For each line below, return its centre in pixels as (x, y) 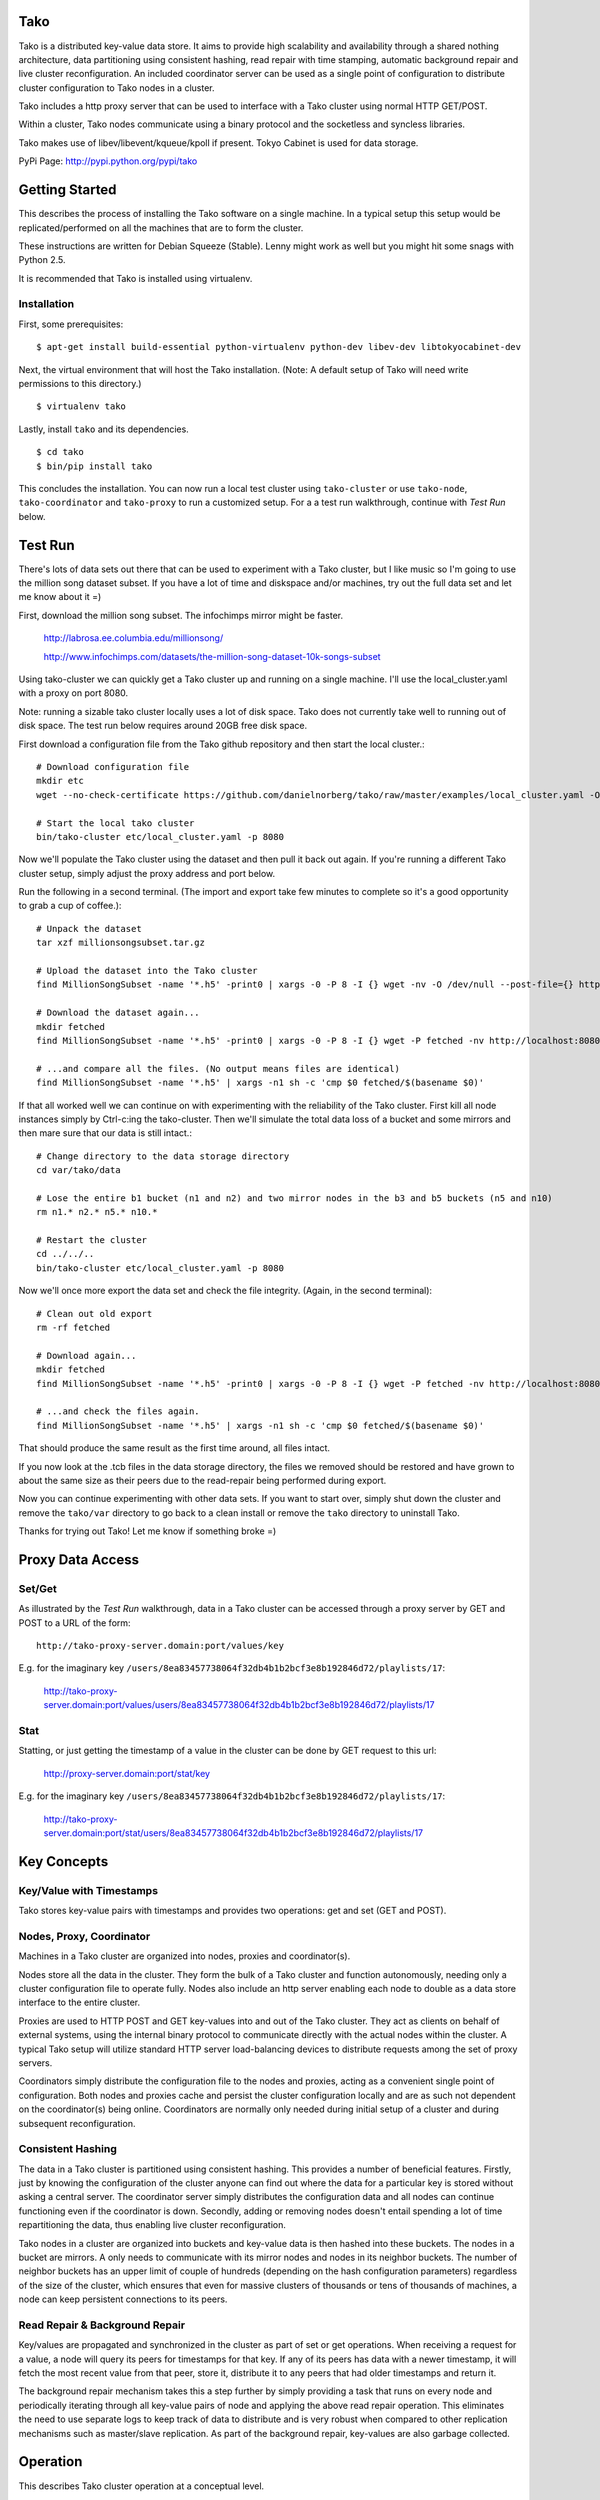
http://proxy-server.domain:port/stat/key (126, 1773)
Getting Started (67, 190)
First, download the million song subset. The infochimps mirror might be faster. (181, 615)
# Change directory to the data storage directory (163, 1156)
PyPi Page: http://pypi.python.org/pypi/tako (108, 161)
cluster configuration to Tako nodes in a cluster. (116, 87)
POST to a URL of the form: (74, 1622)
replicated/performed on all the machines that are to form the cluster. (161, 227)
